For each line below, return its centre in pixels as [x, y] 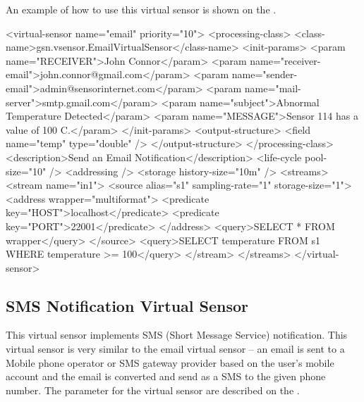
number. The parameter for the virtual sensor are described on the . [153, 390]
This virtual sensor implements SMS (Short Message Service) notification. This [177, 335]
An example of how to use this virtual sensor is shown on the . [141, 9]
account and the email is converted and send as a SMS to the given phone [166, 376]
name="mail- [273, 88]
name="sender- [265, 74]
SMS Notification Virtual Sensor [127, 305]
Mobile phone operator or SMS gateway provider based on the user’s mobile [170, 362]
